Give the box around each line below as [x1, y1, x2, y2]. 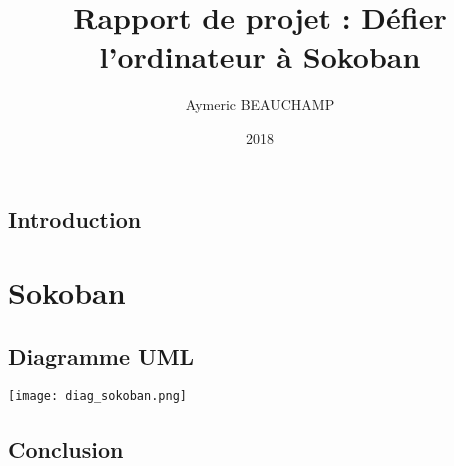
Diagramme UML [8, 340, 195, 371]
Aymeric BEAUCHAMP [185, 94, 335, 115]
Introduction [8, 203, 142, 234]
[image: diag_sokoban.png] [8, 389, 187, 404]
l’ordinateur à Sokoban [99, 36, 421, 77]
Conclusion [8, 433, 124, 464]
